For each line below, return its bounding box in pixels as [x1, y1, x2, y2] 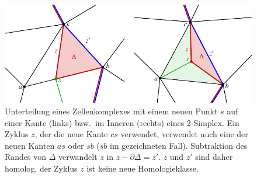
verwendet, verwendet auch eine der [120, 128, 248, 140]
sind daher [195, 151, 233, 163]
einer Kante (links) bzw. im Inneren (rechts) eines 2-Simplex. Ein [5, 116, 239, 128]
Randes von [5, 151, 47, 163]
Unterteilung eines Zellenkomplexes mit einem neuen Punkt [5, 105, 218, 117]
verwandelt [58, 151, 98, 163]
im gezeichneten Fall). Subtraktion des [110, 139, 248, 151]
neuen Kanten [5, 139, 55, 151]
